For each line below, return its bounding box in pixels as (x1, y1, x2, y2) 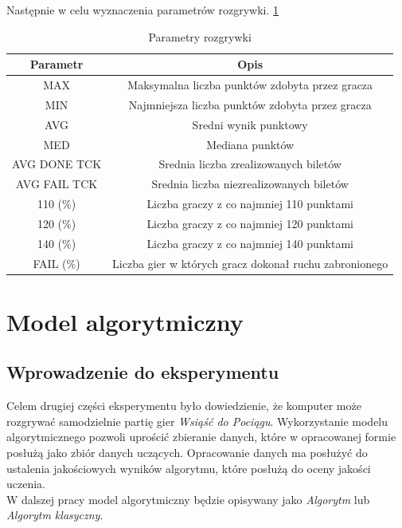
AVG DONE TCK (12, 156, 102, 172)
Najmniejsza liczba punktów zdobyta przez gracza (128, 96, 372, 112)
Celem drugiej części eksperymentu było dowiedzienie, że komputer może (6, 397, 361, 414)
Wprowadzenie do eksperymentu (6, 360, 279, 384)
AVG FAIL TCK (15, 175, 98, 192)
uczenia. (6, 475, 45, 492)
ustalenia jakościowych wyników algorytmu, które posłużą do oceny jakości (6, 459, 371, 476)
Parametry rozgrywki (148, 28, 252, 45)
